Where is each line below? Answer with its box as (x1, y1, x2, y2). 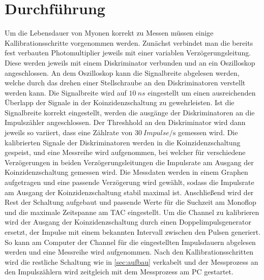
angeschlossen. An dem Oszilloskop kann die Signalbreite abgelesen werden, (5, 67, 240, 78)
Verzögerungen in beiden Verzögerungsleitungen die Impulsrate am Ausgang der (5, 157, 254, 167)
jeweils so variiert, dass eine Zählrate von (5, 127, 133, 138)
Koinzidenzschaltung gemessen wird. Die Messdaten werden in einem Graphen (5, 167, 248, 177)
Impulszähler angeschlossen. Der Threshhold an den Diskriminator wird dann (5, 117, 246, 128)
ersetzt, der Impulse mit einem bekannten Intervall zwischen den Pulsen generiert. (5, 227, 261, 237)
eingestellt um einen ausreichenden (148, 87, 256, 98)
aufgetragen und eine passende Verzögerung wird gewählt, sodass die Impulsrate (5, 177, 254, 188)
